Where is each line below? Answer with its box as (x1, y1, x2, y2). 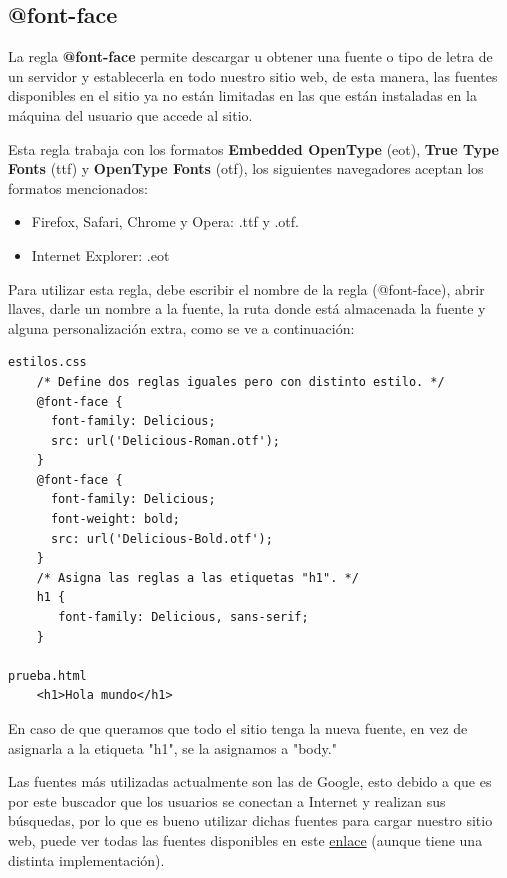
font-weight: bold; (50, 512, 180, 527)
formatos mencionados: (8, 177, 148, 198)
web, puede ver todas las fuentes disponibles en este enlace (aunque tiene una (8, 829, 483, 850)
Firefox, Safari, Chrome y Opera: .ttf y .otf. (31, 211, 299, 232)
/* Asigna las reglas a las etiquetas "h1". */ (36, 570, 359, 585)
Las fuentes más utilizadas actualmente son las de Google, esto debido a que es (8, 771, 492, 792)
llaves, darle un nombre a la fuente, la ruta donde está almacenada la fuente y (8, 298, 486, 319)
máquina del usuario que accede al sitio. (8, 104, 253, 125)
